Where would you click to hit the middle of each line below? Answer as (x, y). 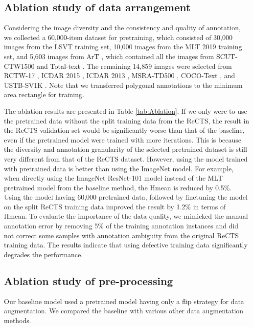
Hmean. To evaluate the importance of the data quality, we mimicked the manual (126, 216)
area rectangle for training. (44, 94)
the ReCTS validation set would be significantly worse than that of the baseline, (124, 130)
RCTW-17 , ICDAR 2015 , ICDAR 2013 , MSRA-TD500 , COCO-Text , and (120, 75)
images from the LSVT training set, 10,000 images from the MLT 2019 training (123, 47)
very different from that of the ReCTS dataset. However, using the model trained (126, 158)
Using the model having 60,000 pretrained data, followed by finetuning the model (126, 197)
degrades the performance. (44, 254)
